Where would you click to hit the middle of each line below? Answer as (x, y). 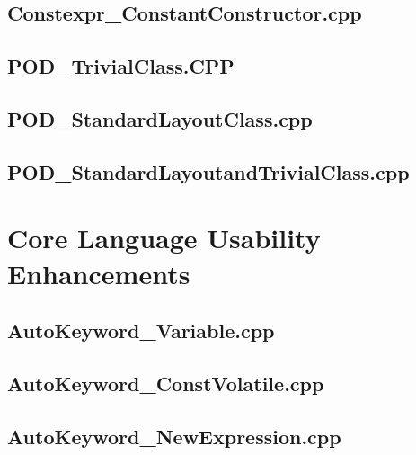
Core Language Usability (164, 238)
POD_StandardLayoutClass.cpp (160, 118)
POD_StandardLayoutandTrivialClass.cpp (208, 171)
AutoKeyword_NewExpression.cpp (174, 436)
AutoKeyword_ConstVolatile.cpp (166, 383)
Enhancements (99, 273)
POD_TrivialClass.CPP (121, 66)
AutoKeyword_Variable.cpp (141, 330)
